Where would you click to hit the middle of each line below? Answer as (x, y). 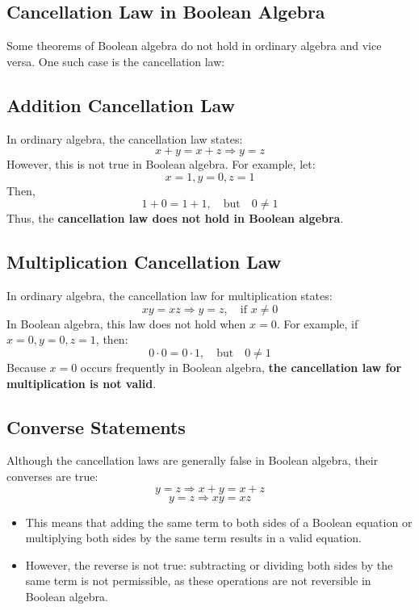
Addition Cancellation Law (121, 104)
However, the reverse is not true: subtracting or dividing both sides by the (209, 564)
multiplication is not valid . (82, 383)
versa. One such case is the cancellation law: (116, 61)
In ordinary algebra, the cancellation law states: (125, 138)
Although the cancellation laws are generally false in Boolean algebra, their (193, 460)
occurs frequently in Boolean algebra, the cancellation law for (241, 367)
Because (26, 367)
